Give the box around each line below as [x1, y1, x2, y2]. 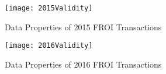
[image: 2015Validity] [5, 4, 93, 12]
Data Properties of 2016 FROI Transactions [5, 58, 162, 70]
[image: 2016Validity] [5, 41, 93, 50]
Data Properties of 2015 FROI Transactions [5, 20, 162, 33]
